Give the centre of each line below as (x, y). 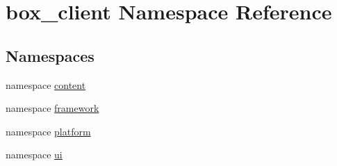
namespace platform (48, 131)
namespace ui (34, 155)
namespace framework (52, 108)
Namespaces (50, 55)
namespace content (46, 84)
